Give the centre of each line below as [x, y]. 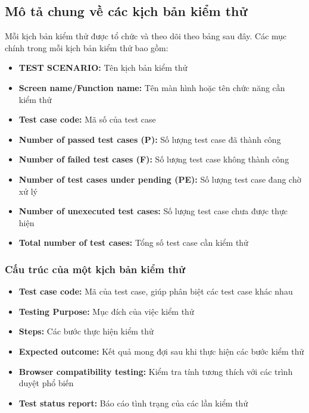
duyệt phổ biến [46, 383]
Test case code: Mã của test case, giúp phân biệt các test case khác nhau [156, 291]
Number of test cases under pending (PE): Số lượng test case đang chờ [160, 179]
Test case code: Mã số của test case [87, 119]
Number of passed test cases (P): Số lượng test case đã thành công [150, 139]
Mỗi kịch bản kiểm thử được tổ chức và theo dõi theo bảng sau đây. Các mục [146, 36]
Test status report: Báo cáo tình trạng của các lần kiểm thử [133, 403]
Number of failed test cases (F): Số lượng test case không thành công [154, 159]
